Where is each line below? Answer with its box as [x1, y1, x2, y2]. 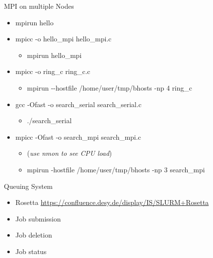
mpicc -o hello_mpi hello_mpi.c [15, 34, 112, 44]
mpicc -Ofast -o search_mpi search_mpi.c [15, 131, 141, 142]
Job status [15, 246, 47, 256]
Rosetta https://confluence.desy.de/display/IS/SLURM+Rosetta [15, 197, 209, 207]
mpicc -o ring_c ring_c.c [15, 66, 91, 76]
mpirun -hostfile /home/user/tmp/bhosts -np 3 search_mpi [27, 164, 205, 174]
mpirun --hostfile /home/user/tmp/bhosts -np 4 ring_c [27, 82, 192, 92]
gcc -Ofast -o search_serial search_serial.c [15, 99, 142, 109]
